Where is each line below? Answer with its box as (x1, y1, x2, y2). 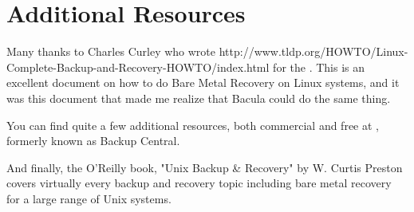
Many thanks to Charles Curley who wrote (6, 43, 215, 60)
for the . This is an (273, 58, 365, 75)
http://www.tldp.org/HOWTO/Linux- (219, 43, 408, 60)
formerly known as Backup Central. (6, 132, 180, 149)
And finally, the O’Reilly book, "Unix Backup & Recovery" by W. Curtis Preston (6, 159, 403, 175)
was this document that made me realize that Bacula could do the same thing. (6, 89, 391, 106)
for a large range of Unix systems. (6, 190, 172, 206)
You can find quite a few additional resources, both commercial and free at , (6, 116, 379, 133)
